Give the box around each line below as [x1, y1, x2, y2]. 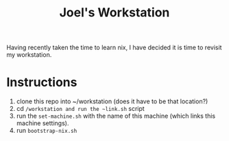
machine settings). [16, 119, 69, 127]
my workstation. [6, 51, 52, 59]
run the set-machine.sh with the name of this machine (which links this [16, 112, 216, 120]
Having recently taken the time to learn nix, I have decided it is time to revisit [6, 43, 222, 52]
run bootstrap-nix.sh [16, 127, 77, 135]
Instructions [6, 75, 77, 90]
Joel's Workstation [59, 5, 170, 21]
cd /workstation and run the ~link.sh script [16, 105, 145, 113]
